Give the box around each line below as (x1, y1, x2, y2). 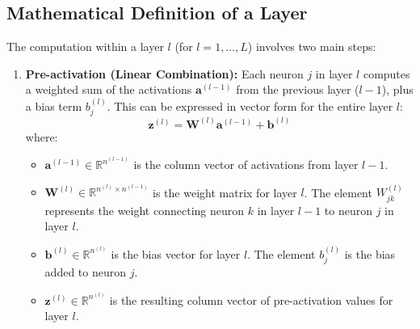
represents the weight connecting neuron (44, 201, 245, 218)
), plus (381, 81, 414, 98)
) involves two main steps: (247, 38, 376, 55)
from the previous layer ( (236, 81, 359, 98)
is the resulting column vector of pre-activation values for (109, 291, 393, 308)
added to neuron (44, 264, 126, 280)
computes (363, 65, 410, 82)
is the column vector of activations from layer (133, 156, 359, 173)
